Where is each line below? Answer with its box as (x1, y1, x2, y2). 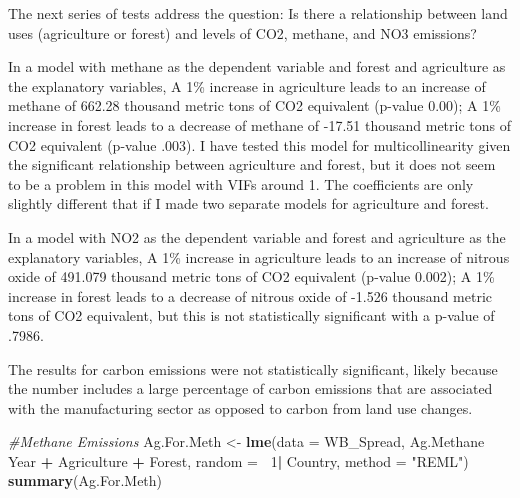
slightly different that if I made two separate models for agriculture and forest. (8, 193, 489, 214)
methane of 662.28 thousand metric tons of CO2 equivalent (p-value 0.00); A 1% (8, 95, 501, 116)
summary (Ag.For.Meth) (8, 470, 163, 491)
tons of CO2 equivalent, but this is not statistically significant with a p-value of (8, 305, 495, 326)
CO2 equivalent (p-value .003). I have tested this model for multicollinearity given (8, 134, 511, 155)
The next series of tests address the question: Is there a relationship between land (8, 3, 508, 23)
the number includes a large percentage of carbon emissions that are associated (8, 378, 493, 399)
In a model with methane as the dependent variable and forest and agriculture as (8, 56, 506, 77)
